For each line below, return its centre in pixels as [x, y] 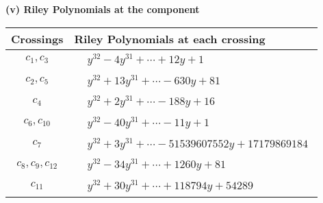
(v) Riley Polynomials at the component [103, 9]
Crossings [37, 38]
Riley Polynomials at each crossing [170, 38]
